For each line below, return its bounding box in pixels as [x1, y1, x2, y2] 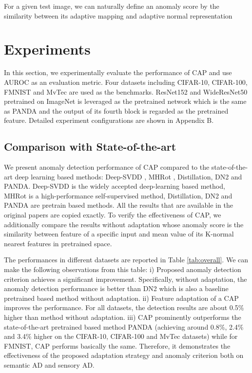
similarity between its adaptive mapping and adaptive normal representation [4, 10, 233, 20]
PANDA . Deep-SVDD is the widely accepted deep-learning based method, [4, 181, 225, 191]
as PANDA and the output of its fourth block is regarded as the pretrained [4, 105, 229, 116]
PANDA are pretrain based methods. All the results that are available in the [4, 200, 233, 210]
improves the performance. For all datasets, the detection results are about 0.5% [4, 302, 244, 313]
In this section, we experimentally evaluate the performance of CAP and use [4, 67, 232, 78]
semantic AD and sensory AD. [4, 359, 95, 370]
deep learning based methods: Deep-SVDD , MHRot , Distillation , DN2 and [15, 171, 242, 181]
